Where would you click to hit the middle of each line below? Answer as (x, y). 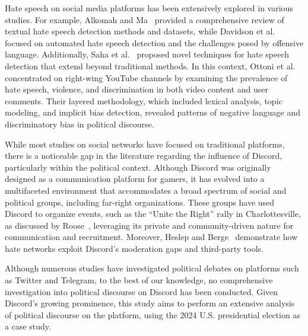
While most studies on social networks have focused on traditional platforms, (145, 144)
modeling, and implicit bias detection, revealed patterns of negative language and (153, 112)
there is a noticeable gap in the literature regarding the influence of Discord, (144, 156)
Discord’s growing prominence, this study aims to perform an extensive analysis (150, 303)
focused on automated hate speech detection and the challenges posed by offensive (154, 42)
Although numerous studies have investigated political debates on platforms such (152, 268)
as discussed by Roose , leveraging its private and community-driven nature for (149, 225)
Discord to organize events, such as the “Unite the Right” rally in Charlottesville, (153, 214)
